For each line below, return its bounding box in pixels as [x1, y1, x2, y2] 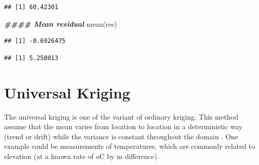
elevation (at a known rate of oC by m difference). [4, 150, 159, 161]
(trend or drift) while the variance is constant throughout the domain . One [4, 131, 238, 141]
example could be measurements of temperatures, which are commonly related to [4, 141, 255, 151]
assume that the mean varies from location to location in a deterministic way [4, 121, 243, 132]
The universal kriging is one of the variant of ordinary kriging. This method [4, 111, 239, 122]
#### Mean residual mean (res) [4, 18, 117, 29]
